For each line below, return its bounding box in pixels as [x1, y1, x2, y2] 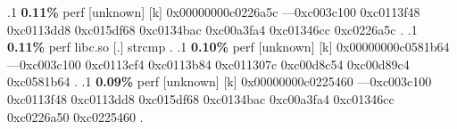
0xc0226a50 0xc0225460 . [7, 107, 144, 125]
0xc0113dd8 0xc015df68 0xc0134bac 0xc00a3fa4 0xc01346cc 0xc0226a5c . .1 [7, 20, 418, 38]
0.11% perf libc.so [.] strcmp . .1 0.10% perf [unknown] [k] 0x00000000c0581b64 [7, 37, 450, 56]
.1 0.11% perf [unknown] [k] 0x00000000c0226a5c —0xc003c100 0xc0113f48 [7, 3, 420, 20]
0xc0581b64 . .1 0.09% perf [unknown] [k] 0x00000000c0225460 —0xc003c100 [7, 72, 432, 91]
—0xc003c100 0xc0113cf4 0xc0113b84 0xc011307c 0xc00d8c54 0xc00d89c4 [7, 54, 410, 73]
